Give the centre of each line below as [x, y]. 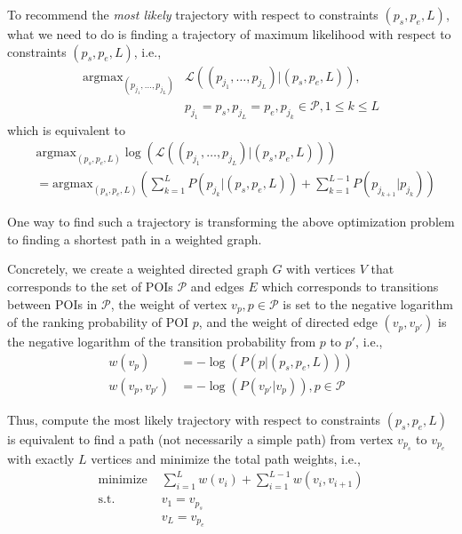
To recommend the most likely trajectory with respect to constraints [193, 14]
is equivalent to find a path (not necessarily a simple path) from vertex [200, 438]
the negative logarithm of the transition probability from [162, 342]
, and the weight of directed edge [288, 322]
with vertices [321, 269]
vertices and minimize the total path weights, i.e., [226, 459]
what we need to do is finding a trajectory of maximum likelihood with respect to [229, 34]
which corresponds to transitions [350, 287]
